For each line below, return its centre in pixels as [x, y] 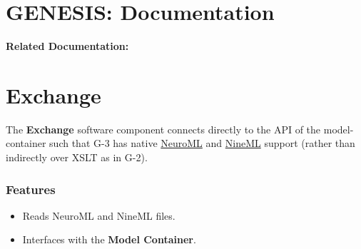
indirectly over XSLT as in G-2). [77, 157]
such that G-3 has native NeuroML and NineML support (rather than [202, 143]
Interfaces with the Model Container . [109, 239]
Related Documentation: [67, 46]
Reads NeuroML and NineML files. [99, 215]
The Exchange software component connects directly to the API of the [163, 129]
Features [31, 189]
